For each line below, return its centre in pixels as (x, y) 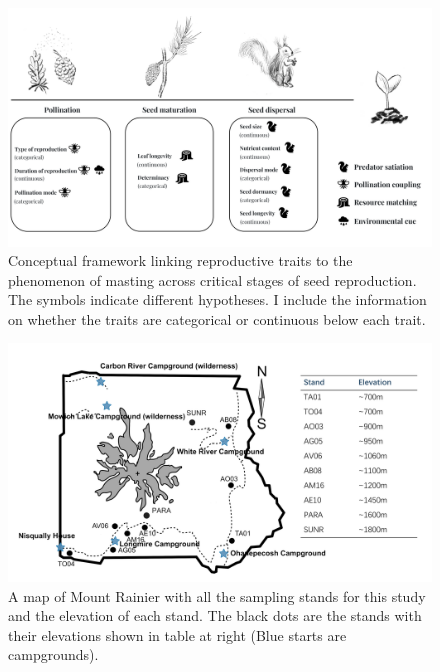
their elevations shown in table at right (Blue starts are (177, 634)
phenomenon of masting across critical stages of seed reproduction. (212, 279)
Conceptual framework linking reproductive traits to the (180, 260)
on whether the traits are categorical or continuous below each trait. (217, 318)
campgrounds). (53, 654)
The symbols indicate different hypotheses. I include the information (217, 299)
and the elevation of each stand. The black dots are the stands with (215, 615)
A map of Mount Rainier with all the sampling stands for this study (217, 595)
